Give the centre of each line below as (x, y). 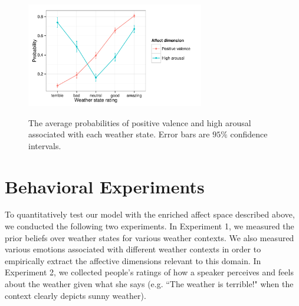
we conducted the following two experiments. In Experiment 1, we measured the (149, 226)
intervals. (45, 145)
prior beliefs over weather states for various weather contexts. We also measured (149, 237)
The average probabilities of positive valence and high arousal (140, 122)
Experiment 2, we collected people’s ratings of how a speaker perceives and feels (149, 272)
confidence (249, 134)
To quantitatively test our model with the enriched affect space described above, (150, 214)
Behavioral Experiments (105, 186)
